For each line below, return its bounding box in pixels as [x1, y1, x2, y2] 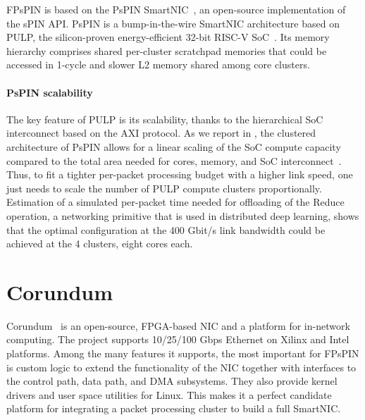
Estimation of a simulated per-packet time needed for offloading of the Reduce [6, 194, 345, 209]
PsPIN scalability [6, 85, 93, 99]
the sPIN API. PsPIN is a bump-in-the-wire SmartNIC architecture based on [6, 16, 340, 30]
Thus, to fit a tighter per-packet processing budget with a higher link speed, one [6, 167, 353, 182]
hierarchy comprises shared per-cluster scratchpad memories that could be [6, 43, 327, 58]
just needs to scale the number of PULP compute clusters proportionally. [6, 180, 322, 195]
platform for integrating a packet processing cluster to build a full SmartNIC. [6, 401, 341, 416]
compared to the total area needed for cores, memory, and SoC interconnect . [6, 153, 342, 168]
